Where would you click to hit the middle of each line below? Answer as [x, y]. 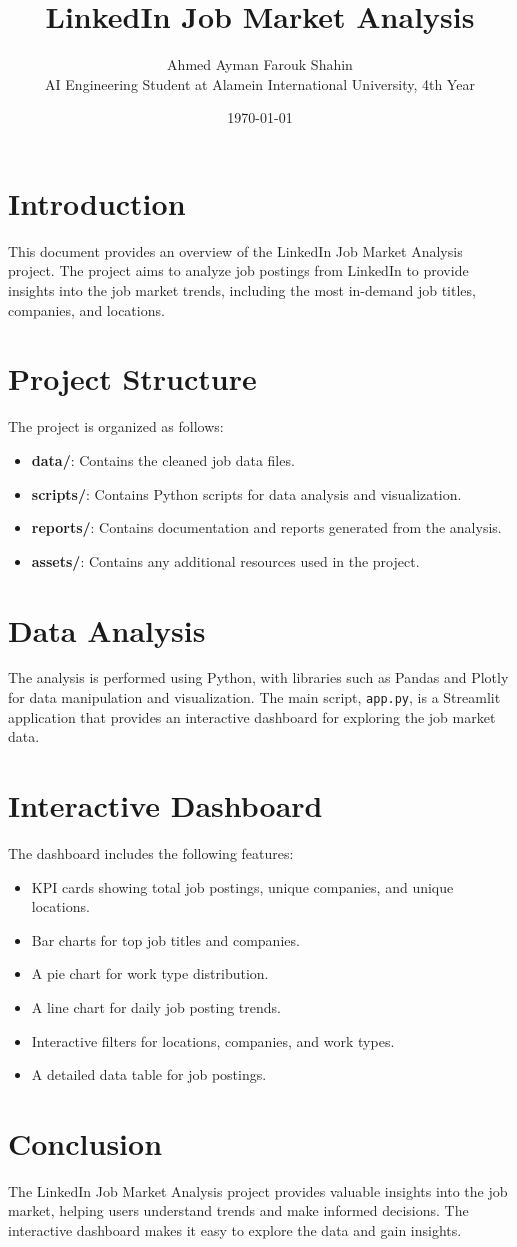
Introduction [97, 202]
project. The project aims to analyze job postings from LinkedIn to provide [238, 270]
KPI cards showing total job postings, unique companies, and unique [242, 886]
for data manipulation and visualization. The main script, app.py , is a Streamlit [254, 697]
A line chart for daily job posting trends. [156, 1006]
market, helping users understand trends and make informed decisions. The [238, 1210]
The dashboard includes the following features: [151, 853]
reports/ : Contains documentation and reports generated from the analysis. [266, 527]
